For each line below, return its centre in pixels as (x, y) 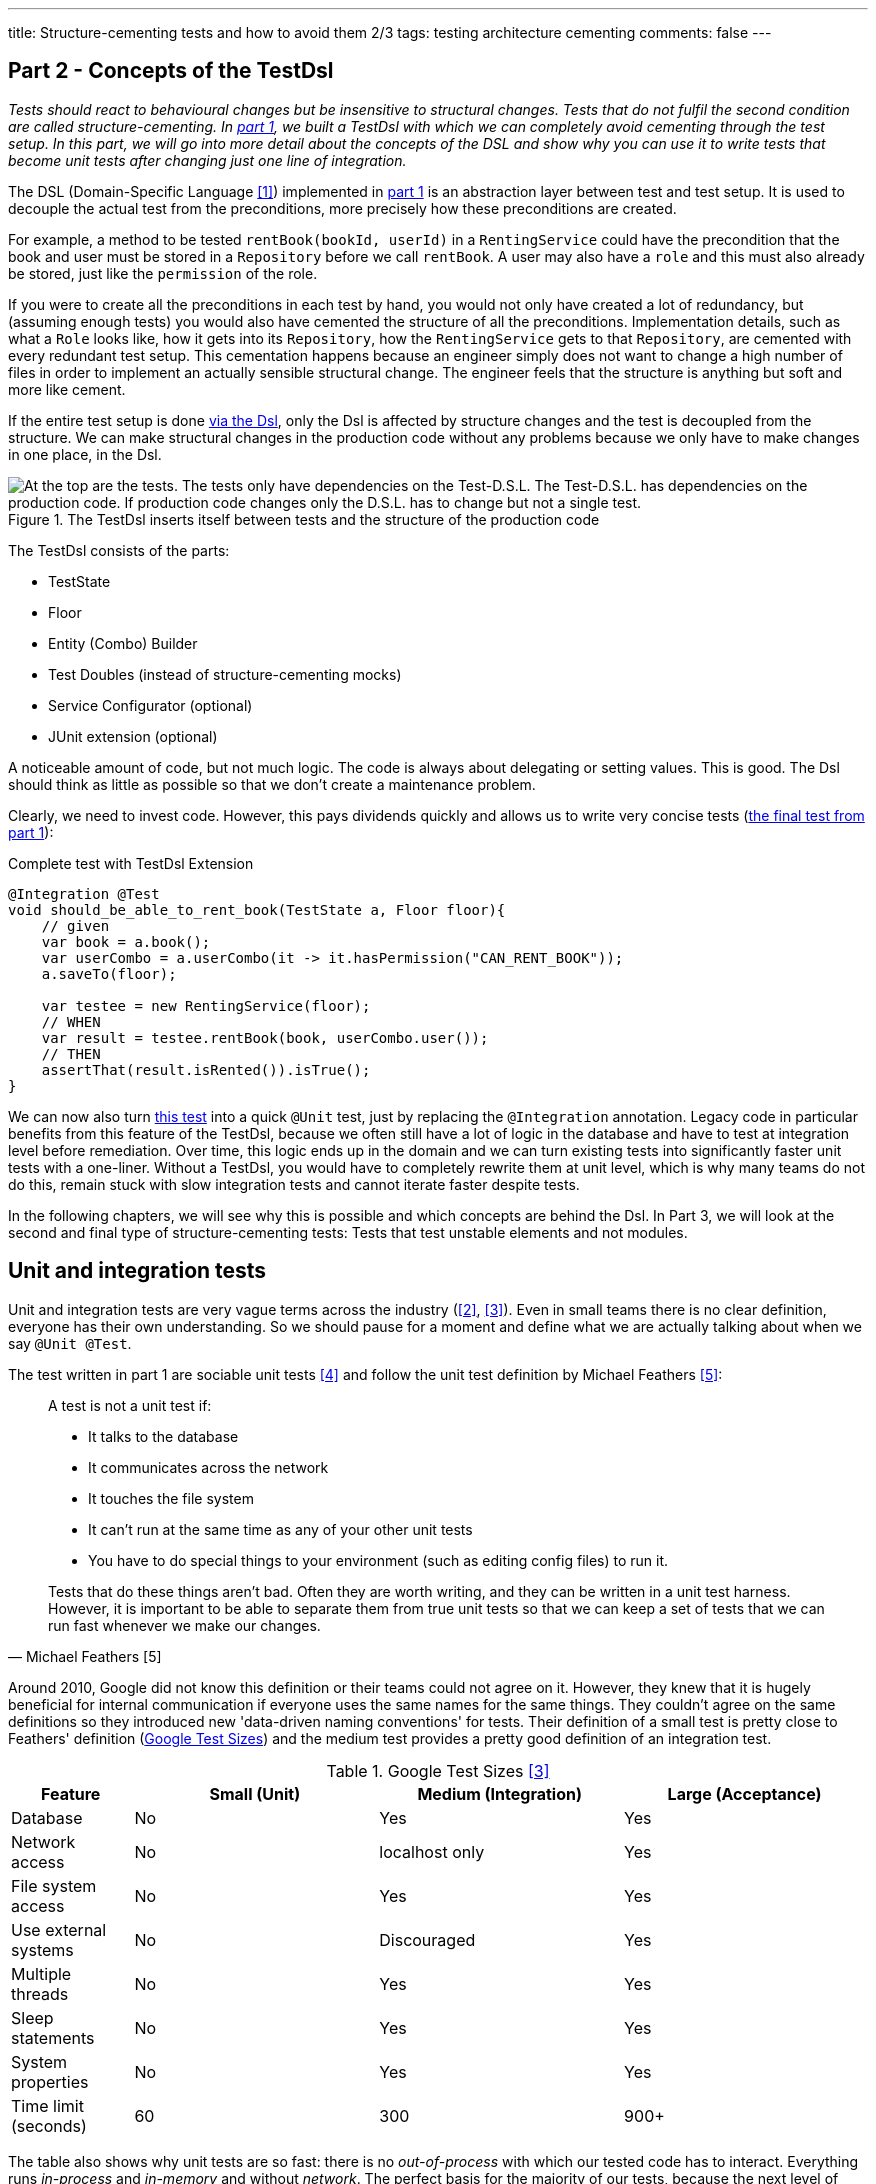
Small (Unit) (255, 1793)
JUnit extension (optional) (133, 736)
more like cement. (67, 389)
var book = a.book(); (126, 941)
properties (50, 2081)
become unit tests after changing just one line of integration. (207, 160)
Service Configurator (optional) (150, 705)
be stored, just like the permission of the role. (163, 273)
